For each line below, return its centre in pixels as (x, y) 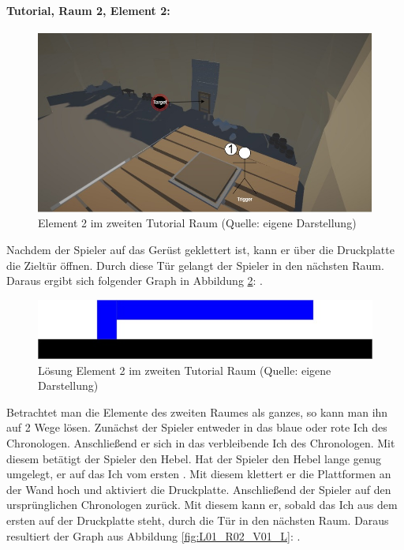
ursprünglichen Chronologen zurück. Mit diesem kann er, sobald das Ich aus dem (202, 505)
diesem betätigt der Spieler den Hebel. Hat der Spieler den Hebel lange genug (194, 458)
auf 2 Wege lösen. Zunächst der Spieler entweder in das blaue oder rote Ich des (197, 427)
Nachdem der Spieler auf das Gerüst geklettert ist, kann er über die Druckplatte (200, 249)
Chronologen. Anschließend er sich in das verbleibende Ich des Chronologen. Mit (201, 442)
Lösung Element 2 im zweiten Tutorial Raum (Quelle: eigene (185, 370)
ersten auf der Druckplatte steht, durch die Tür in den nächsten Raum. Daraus (198, 520)
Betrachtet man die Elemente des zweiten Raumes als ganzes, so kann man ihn (197, 412)
